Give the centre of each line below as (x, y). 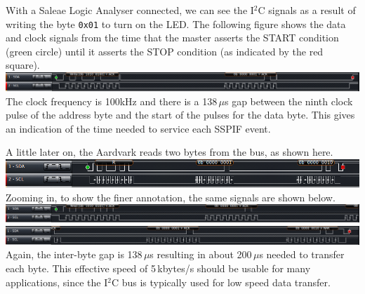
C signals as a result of (307, 10)
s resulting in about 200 (201, 254)
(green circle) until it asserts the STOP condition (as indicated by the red (165, 51)
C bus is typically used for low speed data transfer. (221, 282)
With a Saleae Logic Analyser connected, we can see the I (130, 10)
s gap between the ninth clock (288, 101)
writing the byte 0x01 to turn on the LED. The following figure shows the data (176, 24)
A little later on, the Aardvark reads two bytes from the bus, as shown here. (170, 152)
